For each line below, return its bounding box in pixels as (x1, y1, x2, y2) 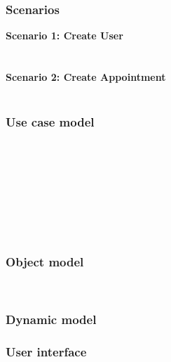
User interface (6, 343, 87, 361)
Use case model (6, 113, 95, 131)
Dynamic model (6, 311, 97, 328)
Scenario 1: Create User (6, 28, 123, 43)
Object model (6, 253, 84, 271)
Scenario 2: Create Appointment (6, 70, 166, 84)
